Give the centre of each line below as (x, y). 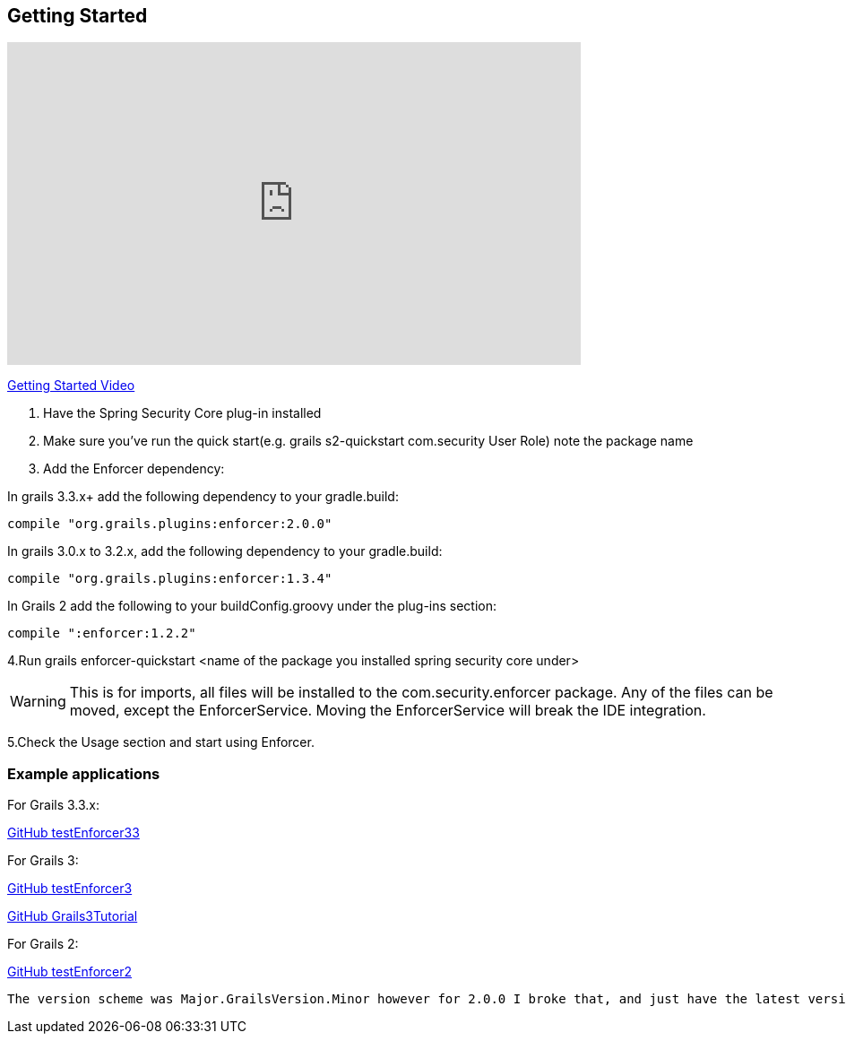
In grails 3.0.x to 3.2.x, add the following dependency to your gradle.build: (225, 551)
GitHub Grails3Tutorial (73, 916)
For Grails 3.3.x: (54, 805)
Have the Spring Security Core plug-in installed (182, 413)
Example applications (84, 773)
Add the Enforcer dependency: (134, 469)
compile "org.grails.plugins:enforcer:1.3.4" (170, 579)
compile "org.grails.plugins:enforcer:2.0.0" (170, 524)
